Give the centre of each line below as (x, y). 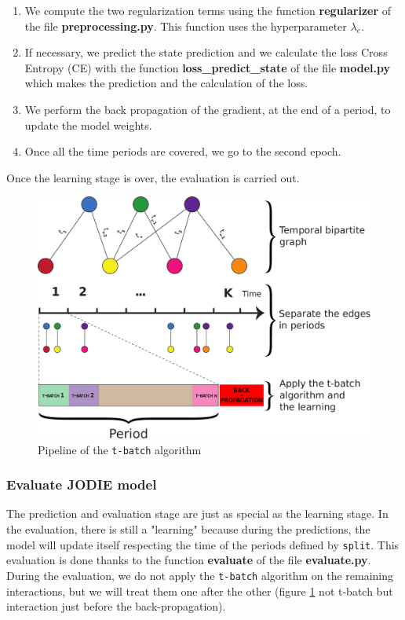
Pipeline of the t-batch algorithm (120, 449)
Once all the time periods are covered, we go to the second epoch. (183, 151)
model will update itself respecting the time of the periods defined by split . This (203, 544)
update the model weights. (88, 125)
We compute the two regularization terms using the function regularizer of (208, 10)
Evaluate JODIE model (82, 484)
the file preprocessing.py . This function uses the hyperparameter (186, 26)
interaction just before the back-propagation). (116, 606)
